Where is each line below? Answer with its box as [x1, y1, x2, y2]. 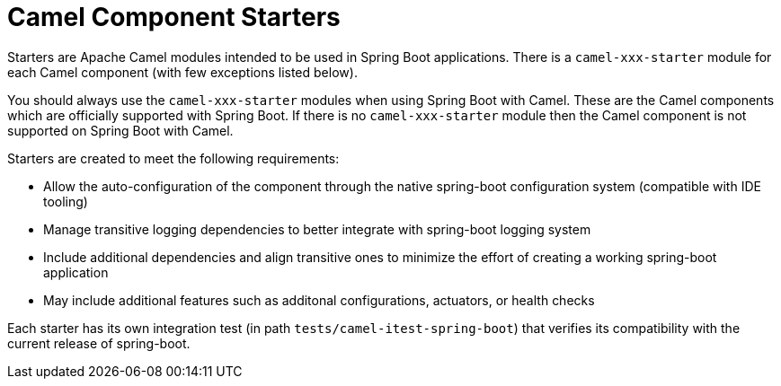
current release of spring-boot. [7, 335, 191, 351]
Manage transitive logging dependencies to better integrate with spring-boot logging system [43, 221, 591, 237]
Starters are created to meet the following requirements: [7, 150, 340, 166]
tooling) [43, 193, 88, 209]
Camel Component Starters [7, 2, 341, 32]
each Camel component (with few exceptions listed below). [7, 64, 358, 80]
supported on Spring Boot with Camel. [7, 122, 234, 138]
